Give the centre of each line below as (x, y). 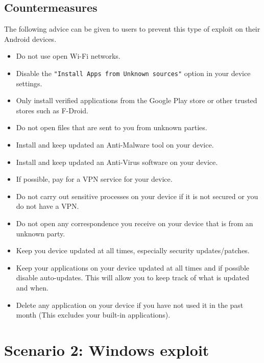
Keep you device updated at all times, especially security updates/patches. (133, 250)
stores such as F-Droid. (52, 110)
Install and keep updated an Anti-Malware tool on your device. (115, 145)
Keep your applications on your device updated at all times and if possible (133, 267)
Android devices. (30, 39)
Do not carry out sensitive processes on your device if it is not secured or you (137, 196)
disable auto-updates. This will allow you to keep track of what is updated (133, 277)
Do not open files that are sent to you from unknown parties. (112, 127)
